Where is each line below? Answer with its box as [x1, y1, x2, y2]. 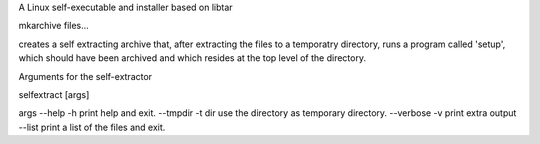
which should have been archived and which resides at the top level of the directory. [18, 52, 367, 64]
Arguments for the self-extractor [18, 70, 153, 82]
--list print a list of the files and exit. [18, 121, 166, 133]
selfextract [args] [18, 88, 90, 100]
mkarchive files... [18, 20, 89, 32]
